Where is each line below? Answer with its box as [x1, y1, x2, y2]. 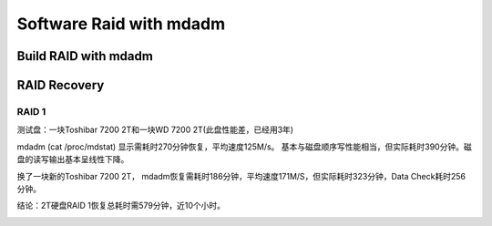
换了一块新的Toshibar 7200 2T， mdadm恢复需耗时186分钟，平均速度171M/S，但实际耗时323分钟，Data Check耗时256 [16, 170, 466, 181]
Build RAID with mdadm [16, 48, 154, 64]
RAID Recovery [16, 77, 105, 93]
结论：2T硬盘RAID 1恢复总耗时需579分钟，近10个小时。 [16, 200, 226, 211]
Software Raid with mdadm [16, 14, 226, 34]
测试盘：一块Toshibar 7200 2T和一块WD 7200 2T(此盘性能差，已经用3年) [16, 124, 294, 136]
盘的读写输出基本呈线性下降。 [16, 154, 129, 165]
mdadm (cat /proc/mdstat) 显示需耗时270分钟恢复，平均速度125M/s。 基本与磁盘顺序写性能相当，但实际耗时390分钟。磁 [16, 141, 473, 152]
